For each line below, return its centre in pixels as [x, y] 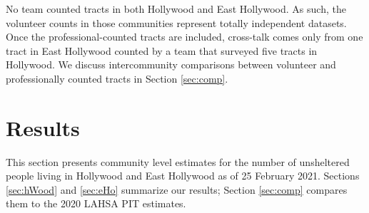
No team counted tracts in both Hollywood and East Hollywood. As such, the [176, 9]
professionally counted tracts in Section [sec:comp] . [117, 78]
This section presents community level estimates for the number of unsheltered [178, 161]
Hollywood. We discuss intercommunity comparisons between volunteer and [171, 64]
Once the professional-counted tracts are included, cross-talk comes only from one [184, 37]
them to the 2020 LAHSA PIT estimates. [96, 203]
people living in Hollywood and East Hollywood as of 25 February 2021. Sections [183, 176]
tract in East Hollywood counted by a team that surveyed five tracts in [162, 50]
